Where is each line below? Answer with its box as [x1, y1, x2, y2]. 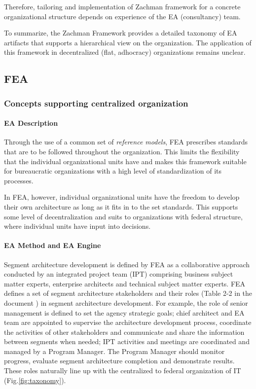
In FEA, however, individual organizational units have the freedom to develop [4, 192, 240, 202]
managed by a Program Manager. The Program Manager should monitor [4, 346, 225, 356]
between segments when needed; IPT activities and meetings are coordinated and [4, 336, 250, 347]
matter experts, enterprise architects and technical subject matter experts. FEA [4, 278, 246, 288]
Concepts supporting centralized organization [4, 97, 188, 109]
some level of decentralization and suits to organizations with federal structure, [4, 211, 243, 221]
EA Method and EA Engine [4, 240, 101, 250]
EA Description [4, 118, 58, 128]
